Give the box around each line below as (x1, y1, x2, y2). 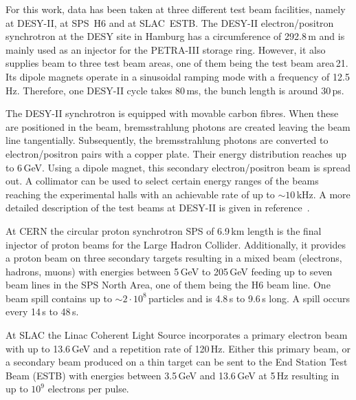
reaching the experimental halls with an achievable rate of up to (5, 187, 275, 201)
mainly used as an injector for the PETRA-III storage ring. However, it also (5, 42, 326, 56)
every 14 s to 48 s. (5, 304, 79, 319)
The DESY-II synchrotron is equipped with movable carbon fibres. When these (5, 106, 339, 120)
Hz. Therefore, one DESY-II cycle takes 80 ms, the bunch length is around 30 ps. (5, 83, 344, 97)
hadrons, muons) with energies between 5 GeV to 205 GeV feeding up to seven (5, 264, 333, 278)
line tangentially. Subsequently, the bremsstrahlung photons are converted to (5, 133, 329, 147)
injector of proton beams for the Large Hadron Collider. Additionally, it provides (5, 237, 346, 251)
